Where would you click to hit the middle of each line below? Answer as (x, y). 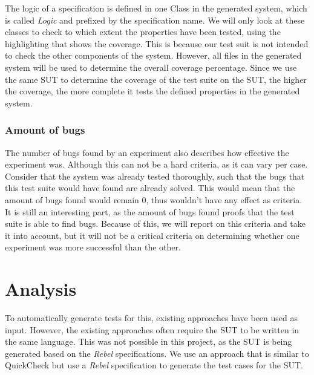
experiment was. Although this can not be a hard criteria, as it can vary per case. (156, 164)
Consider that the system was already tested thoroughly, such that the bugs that (155, 176)
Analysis (41, 289)
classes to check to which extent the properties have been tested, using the (143, 32)
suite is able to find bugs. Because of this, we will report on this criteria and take (155, 223)
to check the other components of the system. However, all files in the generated (153, 55)
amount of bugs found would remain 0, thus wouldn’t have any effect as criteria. (154, 199)
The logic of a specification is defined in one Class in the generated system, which (156, 8)
